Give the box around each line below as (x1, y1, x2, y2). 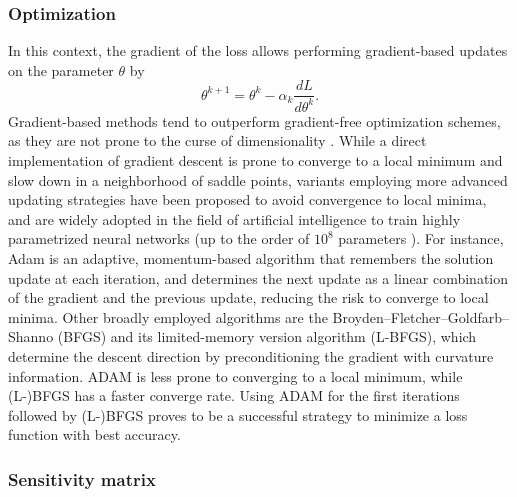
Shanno (8, 326, 54, 347)
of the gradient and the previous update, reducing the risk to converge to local (8, 287, 489, 308)
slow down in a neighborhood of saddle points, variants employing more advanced (8, 169, 508, 190)
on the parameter (8, 59, 114, 80)
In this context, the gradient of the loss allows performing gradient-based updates (8, 40, 508, 61)
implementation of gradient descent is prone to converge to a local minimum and (8, 150, 503, 170)
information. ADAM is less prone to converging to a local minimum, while (8, 365, 463, 386)
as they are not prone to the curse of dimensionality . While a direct (8, 130, 427, 151)
